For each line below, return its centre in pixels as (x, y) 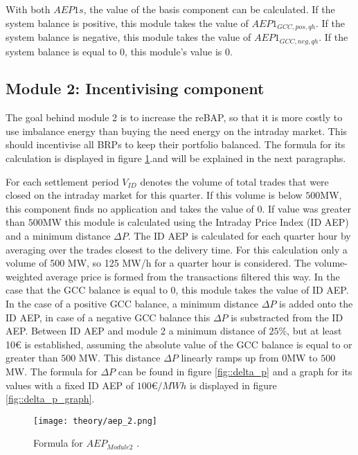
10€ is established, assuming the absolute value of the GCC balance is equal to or (179, 344)
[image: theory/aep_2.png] (95, 421)
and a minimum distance (58, 236)
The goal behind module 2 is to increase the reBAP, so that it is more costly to (174, 117)
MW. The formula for (52, 371)
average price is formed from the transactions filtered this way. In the (193, 276)
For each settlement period (62, 181)
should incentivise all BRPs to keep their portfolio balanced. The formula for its (176, 144)
